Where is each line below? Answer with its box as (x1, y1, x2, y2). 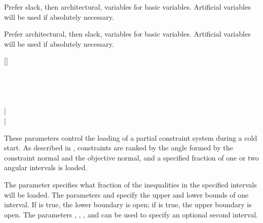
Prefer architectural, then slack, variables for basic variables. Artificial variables (4, 28, 251, 39)
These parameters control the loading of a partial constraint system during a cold (4, 132, 257, 143)
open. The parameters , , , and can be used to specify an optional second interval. (4, 209, 258, 219)
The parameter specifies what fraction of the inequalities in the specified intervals (4, 179, 257, 189)
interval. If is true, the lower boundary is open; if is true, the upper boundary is (4, 199, 252, 210)
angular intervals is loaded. (4, 162, 88, 173)
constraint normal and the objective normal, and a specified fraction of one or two (4, 152, 259, 163)
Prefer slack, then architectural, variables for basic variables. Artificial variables (4, 2, 251, 12)
